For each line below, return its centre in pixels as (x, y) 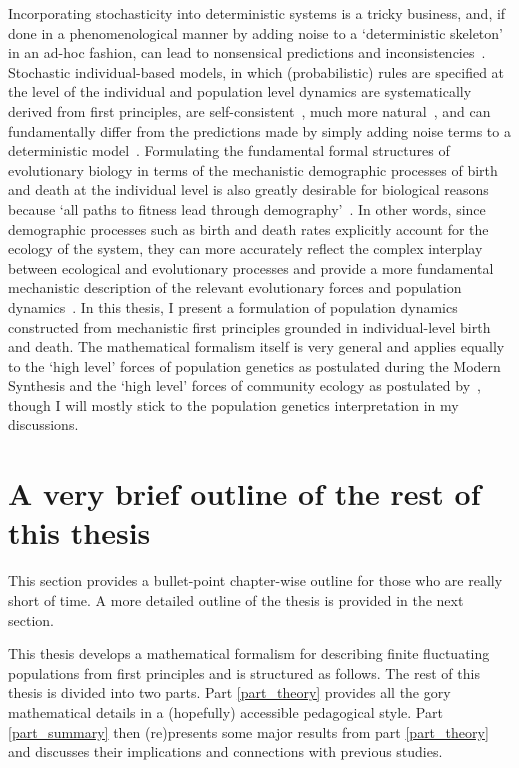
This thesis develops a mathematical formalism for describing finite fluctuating (249, 653)
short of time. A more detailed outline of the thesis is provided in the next (236, 599)
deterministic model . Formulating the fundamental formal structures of (229, 150)
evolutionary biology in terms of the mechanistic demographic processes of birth (253, 169)
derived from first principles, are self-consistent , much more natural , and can (249, 110)
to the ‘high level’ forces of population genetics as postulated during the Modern (254, 365)
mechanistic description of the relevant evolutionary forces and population (235, 287)
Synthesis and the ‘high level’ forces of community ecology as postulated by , (244, 385)
